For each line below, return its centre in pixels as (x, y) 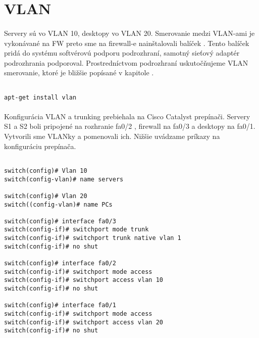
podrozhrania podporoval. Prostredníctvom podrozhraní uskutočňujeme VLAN (126, 62)
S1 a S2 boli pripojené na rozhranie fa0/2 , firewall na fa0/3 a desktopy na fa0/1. (130, 126)
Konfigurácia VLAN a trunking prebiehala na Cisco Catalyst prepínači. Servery (127, 116)
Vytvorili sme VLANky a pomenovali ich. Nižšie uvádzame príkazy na (112, 136)
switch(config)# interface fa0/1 (60, 305)
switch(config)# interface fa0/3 (60, 221)
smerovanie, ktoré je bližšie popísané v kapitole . (79, 73)
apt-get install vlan (40, 97)
